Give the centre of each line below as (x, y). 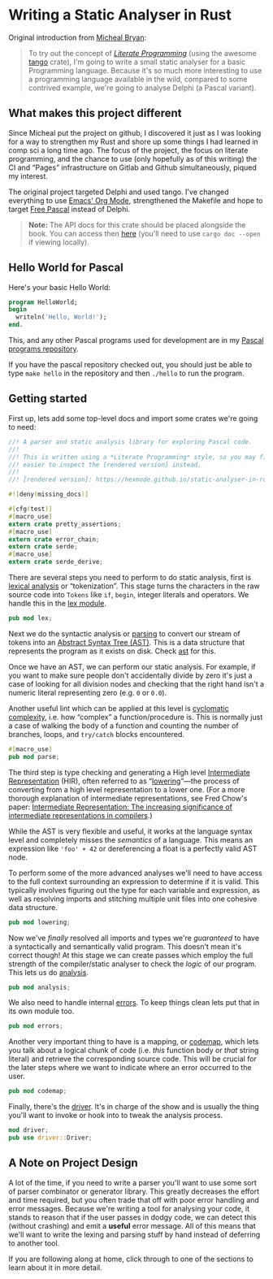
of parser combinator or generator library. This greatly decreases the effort (134, 1191)
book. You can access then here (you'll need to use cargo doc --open (145, 233)
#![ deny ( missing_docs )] (49, 494)
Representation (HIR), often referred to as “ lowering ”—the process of (124, 781)
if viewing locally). (58, 242)
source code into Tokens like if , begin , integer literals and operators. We (129, 594)
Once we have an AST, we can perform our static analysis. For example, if (132, 666)
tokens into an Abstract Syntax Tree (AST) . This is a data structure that (127, 642)
